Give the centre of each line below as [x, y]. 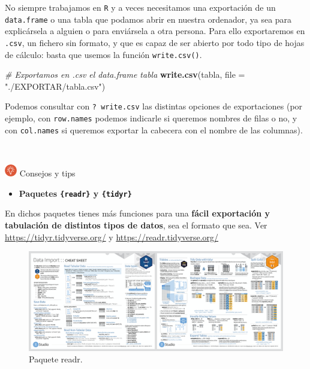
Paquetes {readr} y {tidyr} [75, 193]
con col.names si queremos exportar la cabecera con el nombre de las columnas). [154, 129]
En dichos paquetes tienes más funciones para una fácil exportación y [138, 213]
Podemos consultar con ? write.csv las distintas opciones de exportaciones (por [154, 106]
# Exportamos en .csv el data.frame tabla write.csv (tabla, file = [125, 74]
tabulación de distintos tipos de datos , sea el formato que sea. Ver [136, 225]
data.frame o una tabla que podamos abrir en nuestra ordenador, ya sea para [148, 19]
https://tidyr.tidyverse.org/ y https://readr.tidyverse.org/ [112, 237]
